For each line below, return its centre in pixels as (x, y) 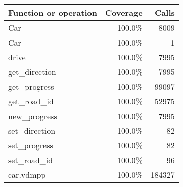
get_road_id (31, 101)
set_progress (31, 145)
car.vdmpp (27, 175)
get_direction (32, 72)
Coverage (124, 12)
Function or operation (53, 12)
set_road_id (31, 160)
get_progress (31, 86)
